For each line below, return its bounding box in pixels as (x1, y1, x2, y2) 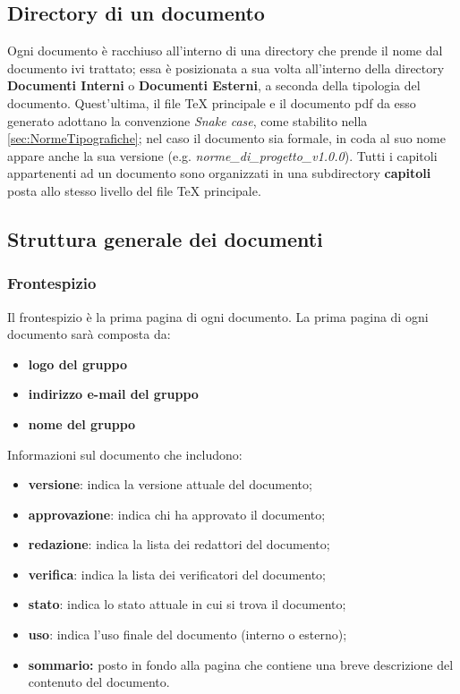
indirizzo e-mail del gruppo (28, 385, 199, 403)
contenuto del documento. (28, 673, 170, 691)
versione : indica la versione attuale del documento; (28, 475, 312, 494)
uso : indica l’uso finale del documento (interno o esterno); (28, 625, 347, 644)
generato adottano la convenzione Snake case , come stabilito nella (7, 111, 368, 130)
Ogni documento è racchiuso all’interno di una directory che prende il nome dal (7, 41, 443, 60)
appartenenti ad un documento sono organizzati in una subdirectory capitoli (7, 164, 431, 182)
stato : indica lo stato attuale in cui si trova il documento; (28, 595, 346, 614)
